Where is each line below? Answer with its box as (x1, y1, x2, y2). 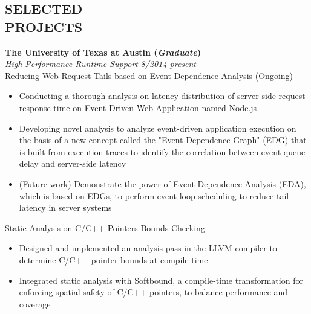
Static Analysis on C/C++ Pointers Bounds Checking (5, 221, 205, 234)
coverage (19, 297, 51, 310)
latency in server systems (19, 201, 112, 214)
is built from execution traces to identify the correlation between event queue (19, 145, 306, 158)
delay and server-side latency (19, 157, 126, 170)
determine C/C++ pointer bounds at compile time (19, 253, 208, 266)
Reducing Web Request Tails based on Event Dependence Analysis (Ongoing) (5, 69, 293, 82)
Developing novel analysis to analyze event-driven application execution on (19, 121, 296, 134)
